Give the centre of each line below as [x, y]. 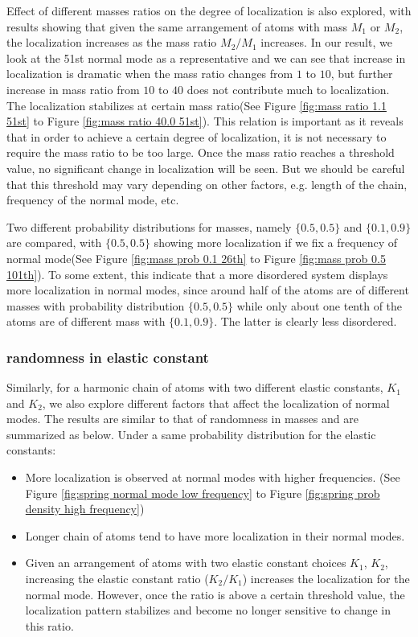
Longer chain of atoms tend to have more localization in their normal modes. [215, 535]
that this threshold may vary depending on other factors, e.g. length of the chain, [207, 184]
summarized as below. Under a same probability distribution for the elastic [191, 434]
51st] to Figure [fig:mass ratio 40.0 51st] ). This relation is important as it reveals [205, 121]
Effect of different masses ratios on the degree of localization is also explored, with [209, 10]
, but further [362, 74]
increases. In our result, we [326, 42]
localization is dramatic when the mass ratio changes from [150, 74]
